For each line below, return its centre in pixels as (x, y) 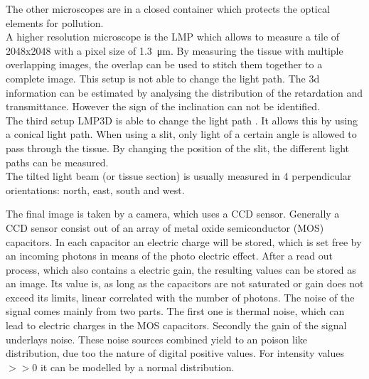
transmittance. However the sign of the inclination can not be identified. (163, 106)
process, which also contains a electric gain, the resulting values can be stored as (181, 269)
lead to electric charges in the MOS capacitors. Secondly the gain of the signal (176, 325)
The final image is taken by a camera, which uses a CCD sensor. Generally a (173, 214)
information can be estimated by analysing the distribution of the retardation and (184, 92)
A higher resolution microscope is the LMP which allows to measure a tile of (173, 37)
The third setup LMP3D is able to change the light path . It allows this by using (182, 120)
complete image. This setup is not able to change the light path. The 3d (163, 78)
